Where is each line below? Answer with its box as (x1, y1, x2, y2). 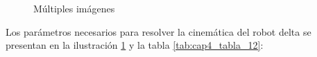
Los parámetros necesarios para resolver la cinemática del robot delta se (6, 24, 311, 38)
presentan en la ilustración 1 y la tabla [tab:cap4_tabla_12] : (6, 38, 264, 52)
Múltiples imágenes (33, 1, 115, 15)
